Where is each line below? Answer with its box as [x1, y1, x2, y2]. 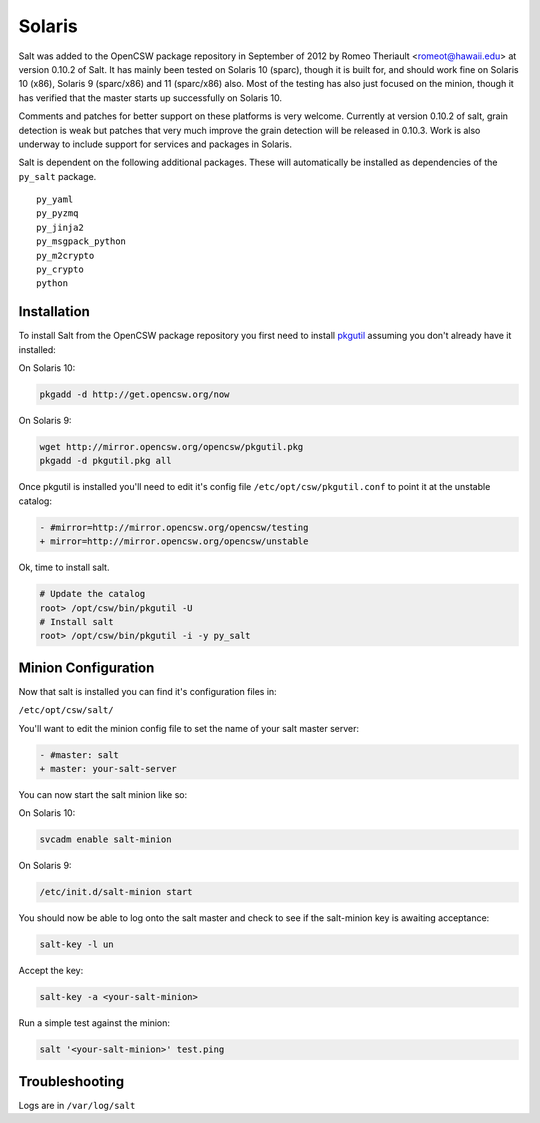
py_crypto [36, 264, 84, 275]
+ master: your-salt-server [39, 763, 177, 774]
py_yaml [36, 194, 74, 205]
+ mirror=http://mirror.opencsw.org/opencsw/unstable [39, 536, 309, 547]
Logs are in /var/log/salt [18, 1099, 136, 1111]
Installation [18, 303, 90, 320]
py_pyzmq [36, 208, 79, 219]
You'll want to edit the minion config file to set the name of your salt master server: [18, 722, 360, 734]
